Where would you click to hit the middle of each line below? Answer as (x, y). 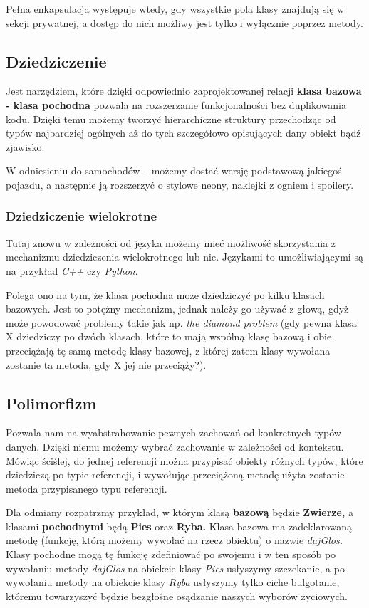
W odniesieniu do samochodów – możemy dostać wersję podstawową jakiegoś (174, 171)
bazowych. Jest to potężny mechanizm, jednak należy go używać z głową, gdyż (177, 309)
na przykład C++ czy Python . (72, 270)
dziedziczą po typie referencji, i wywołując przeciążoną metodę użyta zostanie (175, 475)
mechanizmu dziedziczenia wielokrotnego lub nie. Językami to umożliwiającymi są (184, 257)
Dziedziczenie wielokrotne (82, 216)
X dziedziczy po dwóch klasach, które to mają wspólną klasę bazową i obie (169, 336)
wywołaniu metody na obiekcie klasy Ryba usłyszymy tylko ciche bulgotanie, (173, 582)
